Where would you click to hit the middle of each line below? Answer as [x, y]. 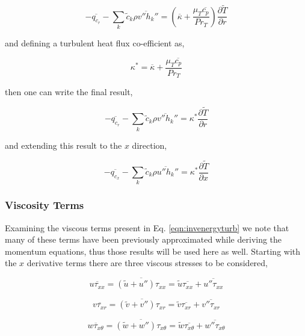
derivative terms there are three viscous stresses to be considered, [147, 263]
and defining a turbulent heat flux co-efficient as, [95, 43]
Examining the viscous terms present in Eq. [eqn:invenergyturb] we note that [147, 227]
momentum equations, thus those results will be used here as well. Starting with [153, 251]
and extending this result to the [63, 145]
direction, [149, 145]
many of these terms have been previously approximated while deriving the [143, 239]
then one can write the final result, [69, 92]
